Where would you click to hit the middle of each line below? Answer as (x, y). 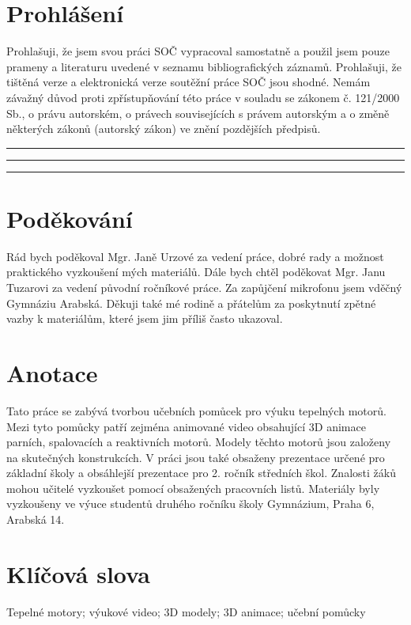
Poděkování (70, 218)
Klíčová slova (78, 573)
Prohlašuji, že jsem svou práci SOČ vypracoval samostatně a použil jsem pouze (198, 51)
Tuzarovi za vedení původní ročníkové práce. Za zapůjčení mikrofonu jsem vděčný (204, 287)
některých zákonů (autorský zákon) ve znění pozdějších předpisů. (164, 129)
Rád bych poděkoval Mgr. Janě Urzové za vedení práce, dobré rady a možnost (195, 256)
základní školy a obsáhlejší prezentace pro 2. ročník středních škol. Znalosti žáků (201, 473)
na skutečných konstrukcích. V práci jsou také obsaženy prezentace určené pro (196, 457)
